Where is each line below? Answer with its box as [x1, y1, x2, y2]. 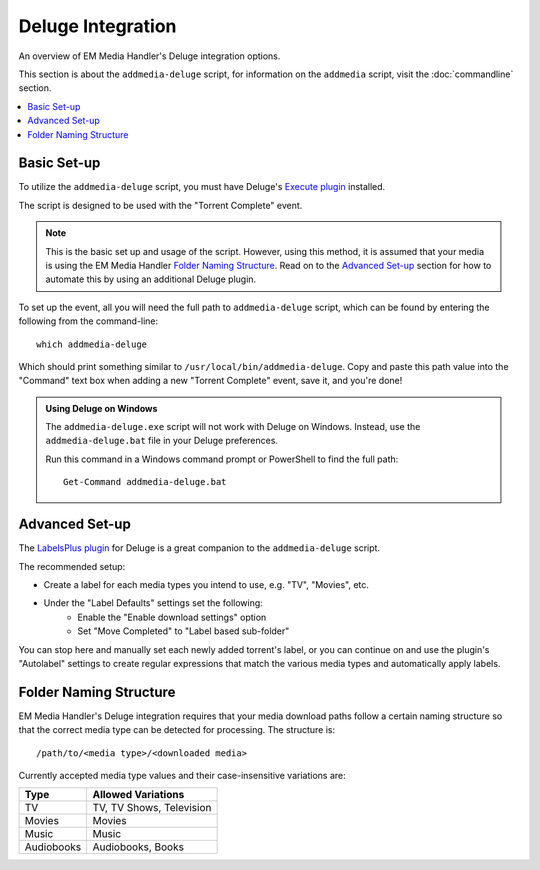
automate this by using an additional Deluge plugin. [45, 273, 257, 285]
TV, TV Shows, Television [92, 801, 212, 815]
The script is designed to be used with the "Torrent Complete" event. [18, 199, 303, 211]
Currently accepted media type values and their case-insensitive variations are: [18, 769, 346, 781]
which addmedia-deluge [36, 338, 148, 350]
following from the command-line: [18, 315, 159, 327]
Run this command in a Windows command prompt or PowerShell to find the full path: [45, 453, 399, 465]
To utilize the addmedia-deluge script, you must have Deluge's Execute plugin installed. [18, 181, 386, 193]
